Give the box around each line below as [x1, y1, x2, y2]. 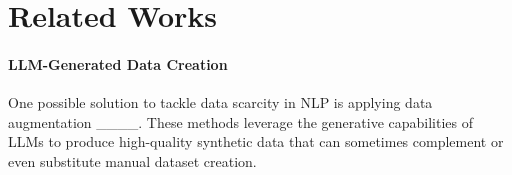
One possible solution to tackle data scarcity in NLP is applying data [8, 92, 433, 113]
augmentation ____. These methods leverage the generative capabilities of [8, 111, 473, 132]
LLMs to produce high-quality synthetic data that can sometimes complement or [8, 131, 504, 152]
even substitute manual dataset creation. [8, 150, 257, 171]
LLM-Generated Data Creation [8, 53, 228, 74]
